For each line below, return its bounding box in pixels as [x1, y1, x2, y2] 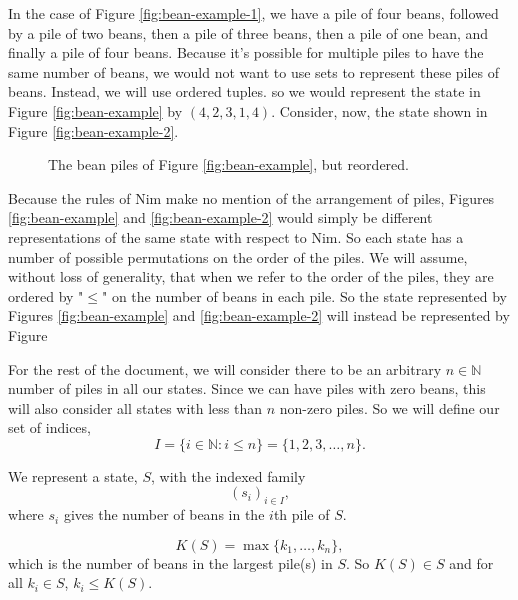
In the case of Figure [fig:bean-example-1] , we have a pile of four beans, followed [8, 3, 499, 23]
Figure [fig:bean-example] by [8, 100, 183, 121]
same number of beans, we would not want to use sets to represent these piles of [8, 61, 500, 82]
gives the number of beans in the [63, 504, 265, 525]
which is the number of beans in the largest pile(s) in [8, 552, 333, 573]
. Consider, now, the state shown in [271, 100, 488, 121]
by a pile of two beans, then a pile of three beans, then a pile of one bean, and [8, 22, 489, 43]
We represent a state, [8, 465, 138, 486]
